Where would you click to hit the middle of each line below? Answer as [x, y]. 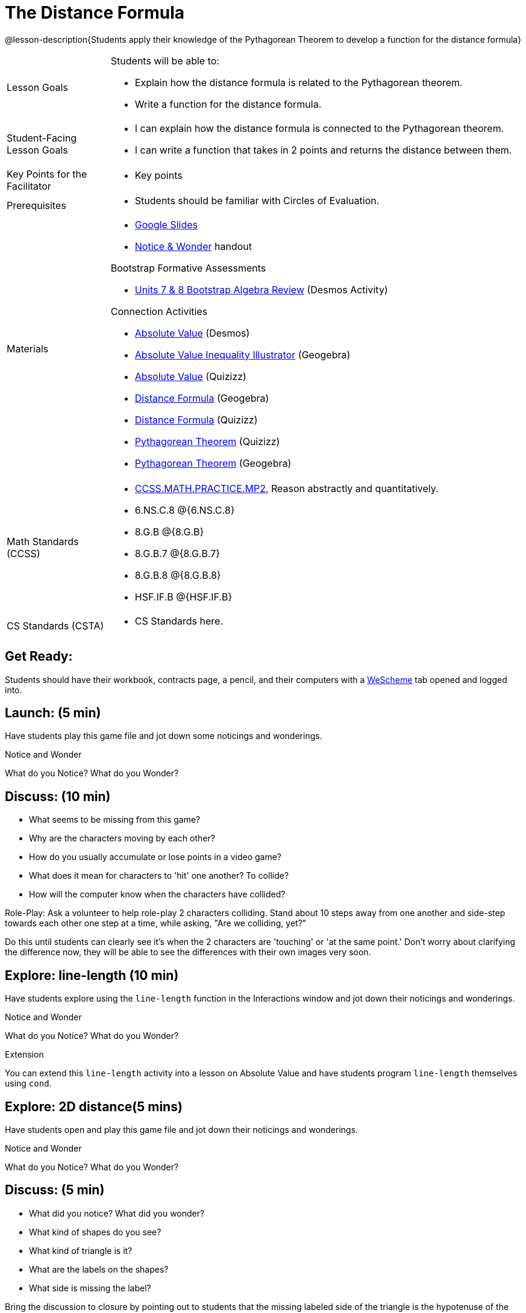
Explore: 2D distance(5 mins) [94, 1106]
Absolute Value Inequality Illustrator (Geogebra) [243, 354]
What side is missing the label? [90, 1288]
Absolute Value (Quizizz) [190, 376]
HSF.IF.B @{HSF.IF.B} [183, 597]
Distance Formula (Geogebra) [202, 398]
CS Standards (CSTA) [55, 625]
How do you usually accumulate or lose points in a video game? [155, 857]
